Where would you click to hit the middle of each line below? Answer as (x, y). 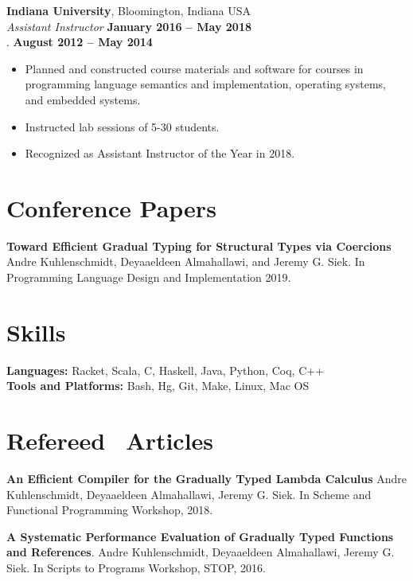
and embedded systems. (83, 99)
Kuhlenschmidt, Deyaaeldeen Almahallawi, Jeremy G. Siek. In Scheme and (189, 494)
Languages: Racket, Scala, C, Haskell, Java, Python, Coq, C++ (166, 370)
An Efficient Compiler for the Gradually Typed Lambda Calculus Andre (207, 479)
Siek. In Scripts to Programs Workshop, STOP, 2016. (136, 568)
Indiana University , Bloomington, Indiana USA (129, 10)
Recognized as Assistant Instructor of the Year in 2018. (160, 153)
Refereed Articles (110, 441)
